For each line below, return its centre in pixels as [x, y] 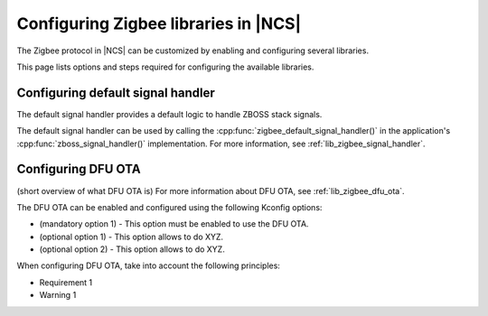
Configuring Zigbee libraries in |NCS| [159, 23]
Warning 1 [58, 295]
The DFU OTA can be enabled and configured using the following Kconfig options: [169, 207]
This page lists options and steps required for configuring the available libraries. [165, 67]
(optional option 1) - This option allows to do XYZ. [131, 237]
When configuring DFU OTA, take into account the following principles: [148, 265]
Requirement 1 [66, 282]
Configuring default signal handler [116, 93]
